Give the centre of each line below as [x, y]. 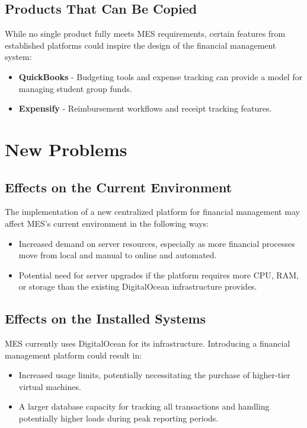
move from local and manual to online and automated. [118, 255]
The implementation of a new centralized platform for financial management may [152, 212]
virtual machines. [50, 386]
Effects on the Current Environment [119, 187]
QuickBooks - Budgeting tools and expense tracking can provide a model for [161, 76]
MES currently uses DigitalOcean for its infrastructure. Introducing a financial [148, 343]
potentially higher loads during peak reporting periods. [119, 418]
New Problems [66, 149]
